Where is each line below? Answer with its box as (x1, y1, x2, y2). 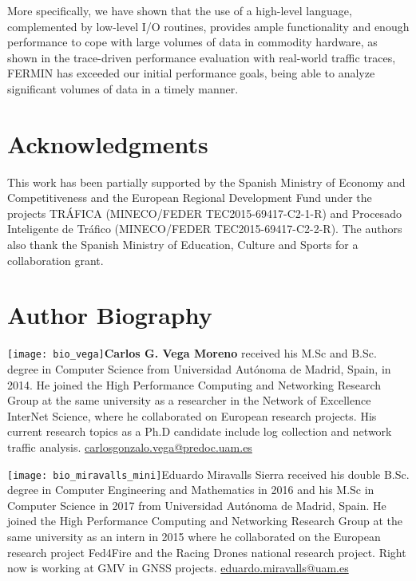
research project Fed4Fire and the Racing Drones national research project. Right (7, 543, 406, 560)
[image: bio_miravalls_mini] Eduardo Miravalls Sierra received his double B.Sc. (7, 465, 410, 482)
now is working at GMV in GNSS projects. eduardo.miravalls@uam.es (7, 559, 349, 576)
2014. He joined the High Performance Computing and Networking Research (7, 376, 382, 393)
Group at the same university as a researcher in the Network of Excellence (7, 392, 371, 409)
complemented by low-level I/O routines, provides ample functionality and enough (7, 18, 410, 34)
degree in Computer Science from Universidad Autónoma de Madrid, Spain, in (7, 361, 391, 377)
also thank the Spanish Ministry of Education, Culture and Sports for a (7, 236, 359, 253)
